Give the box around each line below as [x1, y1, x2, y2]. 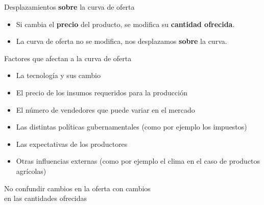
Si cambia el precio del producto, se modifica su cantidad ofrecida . [16, 18, 235, 29]
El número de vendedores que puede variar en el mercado [16, 104, 195, 115]
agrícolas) [16, 165, 46, 176]
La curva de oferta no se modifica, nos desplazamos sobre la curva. [16, 36, 227, 46]
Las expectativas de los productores [16, 138, 128, 149]
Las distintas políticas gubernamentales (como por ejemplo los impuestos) [16, 121, 247, 132]
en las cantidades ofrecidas [4, 193, 87, 203]
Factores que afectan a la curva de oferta [4, 53, 132, 63]
